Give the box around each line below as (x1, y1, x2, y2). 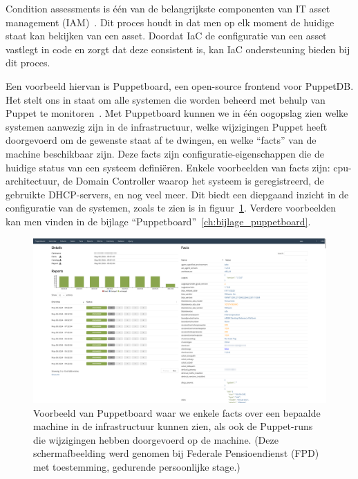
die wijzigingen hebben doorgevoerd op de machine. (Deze (33, 432, 279, 447)
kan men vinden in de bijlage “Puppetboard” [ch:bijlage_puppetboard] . (6, 214, 311, 228)
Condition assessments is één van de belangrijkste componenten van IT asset (6, 1, 330, 15)
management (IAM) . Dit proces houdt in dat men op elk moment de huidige (6, 15, 335, 29)
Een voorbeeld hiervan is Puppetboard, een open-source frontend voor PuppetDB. (6, 78, 354, 93)
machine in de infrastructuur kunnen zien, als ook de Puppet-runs (33, 419, 313, 433)
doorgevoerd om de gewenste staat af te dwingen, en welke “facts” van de (6, 133, 317, 147)
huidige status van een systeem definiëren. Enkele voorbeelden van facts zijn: (6, 160, 330, 174)
